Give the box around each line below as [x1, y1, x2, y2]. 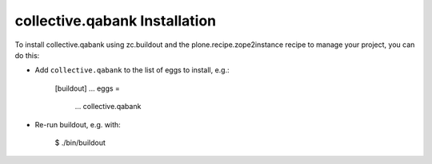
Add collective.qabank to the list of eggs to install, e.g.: [34, 65, 230, 75]
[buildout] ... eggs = [54, 84, 120, 93]
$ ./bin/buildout [54, 138, 106, 147]
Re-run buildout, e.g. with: [34, 119, 122, 129]
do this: [14, 50, 40, 60]
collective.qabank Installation [14, 12, 217, 29]
